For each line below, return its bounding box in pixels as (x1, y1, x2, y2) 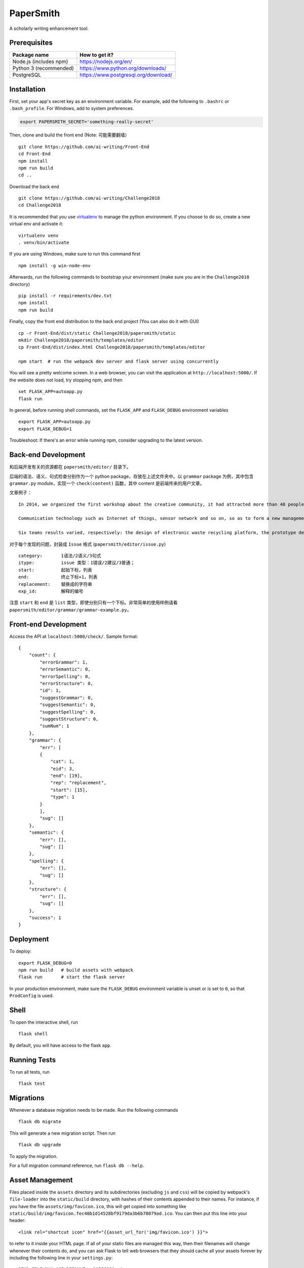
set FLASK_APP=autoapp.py (18, 389, 83, 395)
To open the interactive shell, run (9, 1019, 79, 1026)
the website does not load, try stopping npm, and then (9, 377, 123, 383)
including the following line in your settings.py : (9, 1255, 113, 1261)
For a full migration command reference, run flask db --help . (9, 1163, 144, 1169)
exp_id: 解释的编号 (18, 588, 84, 594)
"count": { (28, 652, 56, 658)
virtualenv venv (18, 232, 59, 238)
